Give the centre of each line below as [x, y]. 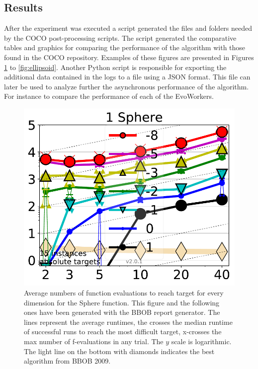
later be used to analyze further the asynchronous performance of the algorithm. [127, 86]
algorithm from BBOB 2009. [67, 361]
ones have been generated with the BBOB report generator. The [122, 312]
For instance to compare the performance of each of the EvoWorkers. [109, 96]
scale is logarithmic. [201, 341]
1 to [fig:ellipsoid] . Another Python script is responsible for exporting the [115, 67]
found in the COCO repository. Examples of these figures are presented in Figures [129, 57]
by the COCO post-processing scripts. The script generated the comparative [120, 37]
